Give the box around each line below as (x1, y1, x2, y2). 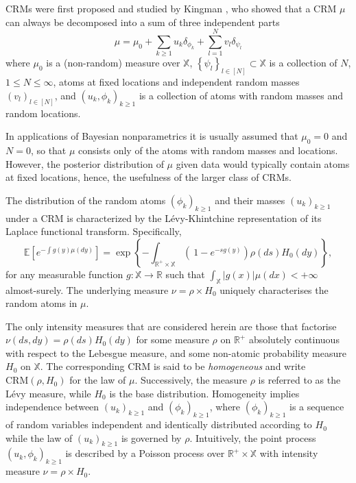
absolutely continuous (248, 332, 340, 347)
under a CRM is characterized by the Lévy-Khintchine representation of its (5, 210, 322, 225)
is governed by (121, 430, 182, 445)
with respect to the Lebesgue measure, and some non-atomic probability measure (5, 345, 346, 360)
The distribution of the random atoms (5, 193, 166, 207)
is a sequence (289, 399, 344, 414)
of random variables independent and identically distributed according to (5, 417, 312, 432)
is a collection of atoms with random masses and (139, 88, 344, 102)
